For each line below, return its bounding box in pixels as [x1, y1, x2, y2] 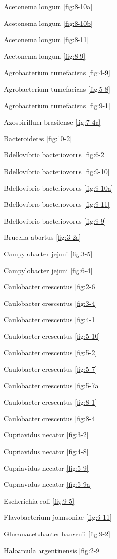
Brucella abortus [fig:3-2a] [4, 232, 81, 242]
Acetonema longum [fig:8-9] [4, 51, 86, 61]
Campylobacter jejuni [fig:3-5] [4, 248, 93, 258]
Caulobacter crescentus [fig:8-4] [4, 413, 97, 423]
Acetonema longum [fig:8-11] [4, 34, 89, 45]
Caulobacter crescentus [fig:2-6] [4, 281, 97, 292]
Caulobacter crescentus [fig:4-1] [4, 314, 97, 325]
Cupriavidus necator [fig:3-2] [4, 430, 89, 440]
